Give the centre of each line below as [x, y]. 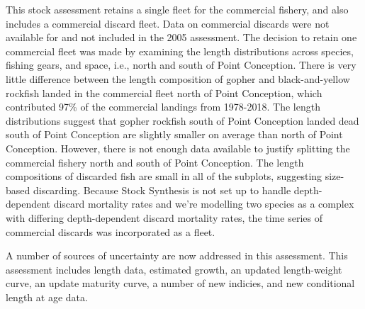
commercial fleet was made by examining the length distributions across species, [180, 51]
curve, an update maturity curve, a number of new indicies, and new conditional [180, 283]
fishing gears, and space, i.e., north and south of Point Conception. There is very [181, 65]
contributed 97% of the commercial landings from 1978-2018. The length [163, 107]
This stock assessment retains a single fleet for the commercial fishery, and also [177, 9]
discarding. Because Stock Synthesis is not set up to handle [162, 190]
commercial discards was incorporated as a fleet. [111, 231]
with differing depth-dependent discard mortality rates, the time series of [164, 217]
